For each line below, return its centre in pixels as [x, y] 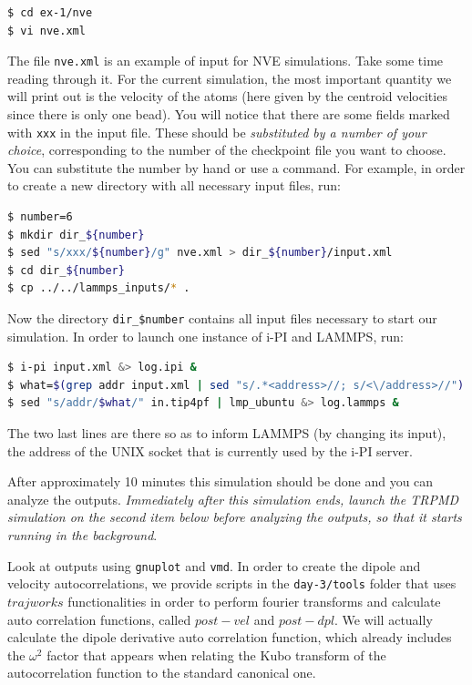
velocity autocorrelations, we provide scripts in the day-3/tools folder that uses [232, 583]
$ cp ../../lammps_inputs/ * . [99, 288]
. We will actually [384, 619]
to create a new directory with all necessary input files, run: [174, 185]
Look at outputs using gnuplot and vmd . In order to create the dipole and [214, 565]
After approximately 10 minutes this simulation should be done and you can [221, 481]
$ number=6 [40, 217]
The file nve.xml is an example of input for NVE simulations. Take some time [226, 61]
